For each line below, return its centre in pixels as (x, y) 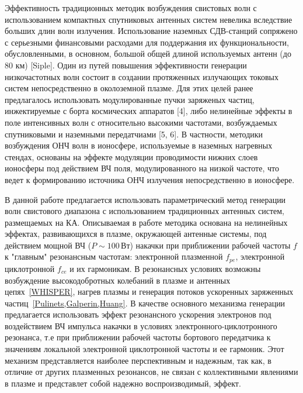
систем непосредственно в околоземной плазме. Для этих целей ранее (129, 88)
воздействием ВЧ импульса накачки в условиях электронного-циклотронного (141, 325)
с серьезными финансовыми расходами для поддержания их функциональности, (147, 42)
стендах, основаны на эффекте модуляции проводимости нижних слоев (131, 156)
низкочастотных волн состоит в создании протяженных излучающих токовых (142, 76)
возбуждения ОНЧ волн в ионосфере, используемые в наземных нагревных (139, 145)
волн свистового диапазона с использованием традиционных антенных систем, (144, 211)
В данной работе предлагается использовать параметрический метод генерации (145, 199)
